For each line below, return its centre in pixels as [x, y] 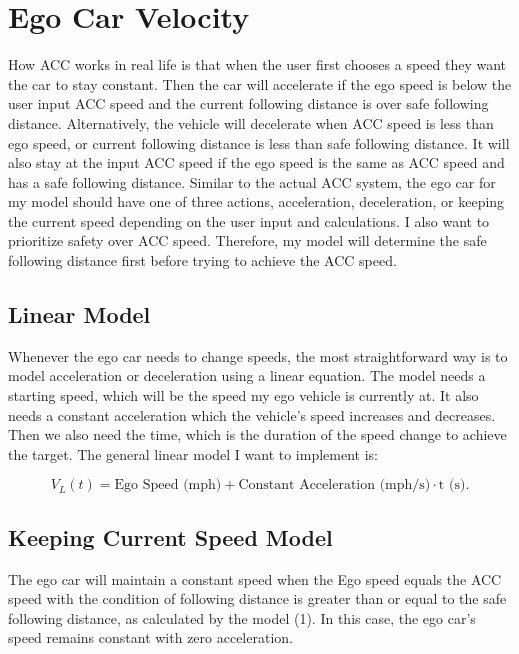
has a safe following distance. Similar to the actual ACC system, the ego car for [252, 181]
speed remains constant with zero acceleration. [150, 637]
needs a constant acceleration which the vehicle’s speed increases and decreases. [252, 414]
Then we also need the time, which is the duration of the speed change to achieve [257, 434]
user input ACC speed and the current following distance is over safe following [248, 103]
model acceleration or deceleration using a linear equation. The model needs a [247, 375]
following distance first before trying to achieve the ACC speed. [202, 260]
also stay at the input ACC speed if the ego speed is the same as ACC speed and [256, 162]
